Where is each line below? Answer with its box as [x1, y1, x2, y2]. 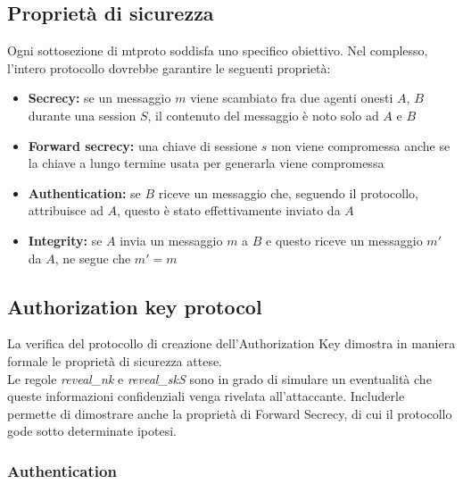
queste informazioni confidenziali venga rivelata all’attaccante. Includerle [7, 387, 405, 405]
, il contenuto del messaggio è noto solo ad [147, 105, 379, 124]
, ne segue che [54, 248, 131, 267]
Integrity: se [28, 230, 103, 249]
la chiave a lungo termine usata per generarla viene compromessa [28, 154, 384, 172]
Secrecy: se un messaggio [28, 88, 171, 107]
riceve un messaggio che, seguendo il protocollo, [158, 183, 418, 202]
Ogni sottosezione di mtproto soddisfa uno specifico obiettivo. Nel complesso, [7, 41, 428, 60]
